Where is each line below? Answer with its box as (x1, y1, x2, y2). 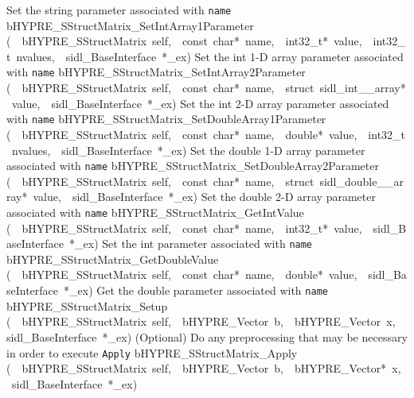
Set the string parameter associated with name (6, 2, 232, 17)
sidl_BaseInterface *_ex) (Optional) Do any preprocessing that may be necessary (6, 328, 408, 345)
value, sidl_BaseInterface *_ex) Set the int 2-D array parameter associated (11, 95, 389, 111)
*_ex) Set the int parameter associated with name (69, 235, 313, 252)
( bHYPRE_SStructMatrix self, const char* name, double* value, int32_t (6, 126, 406, 142)
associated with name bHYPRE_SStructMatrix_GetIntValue (6, 203, 304, 220)
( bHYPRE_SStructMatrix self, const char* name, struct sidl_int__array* (6, 79, 406, 96)
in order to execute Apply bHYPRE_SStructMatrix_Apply (6, 344, 298, 361)
